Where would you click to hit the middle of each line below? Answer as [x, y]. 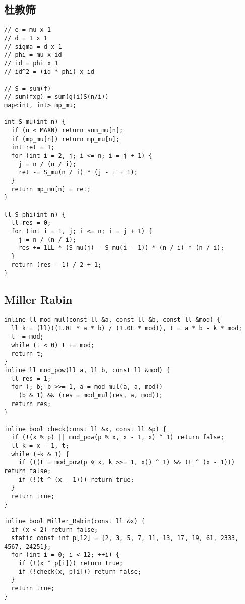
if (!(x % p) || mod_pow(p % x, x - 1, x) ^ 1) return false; [118, 438]
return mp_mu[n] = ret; [51, 189]
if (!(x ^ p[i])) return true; [71, 563]
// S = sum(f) [28, 88]
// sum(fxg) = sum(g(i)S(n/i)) [56, 97]
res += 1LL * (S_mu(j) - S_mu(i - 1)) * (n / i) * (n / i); [121, 248]
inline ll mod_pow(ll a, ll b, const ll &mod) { [87, 371]
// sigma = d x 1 [33, 47]
